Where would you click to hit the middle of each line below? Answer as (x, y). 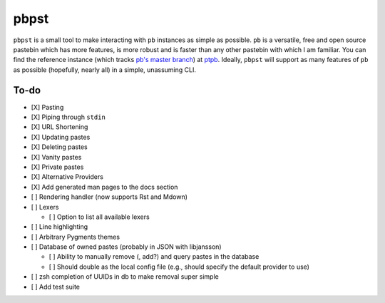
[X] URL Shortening (60, 127)
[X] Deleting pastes (60, 147)
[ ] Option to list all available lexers (99, 217)
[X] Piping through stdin (68, 117)
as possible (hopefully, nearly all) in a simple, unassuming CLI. (104, 70)
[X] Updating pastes (61, 137)
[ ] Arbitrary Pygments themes (76, 237)
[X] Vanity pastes (56, 157)
